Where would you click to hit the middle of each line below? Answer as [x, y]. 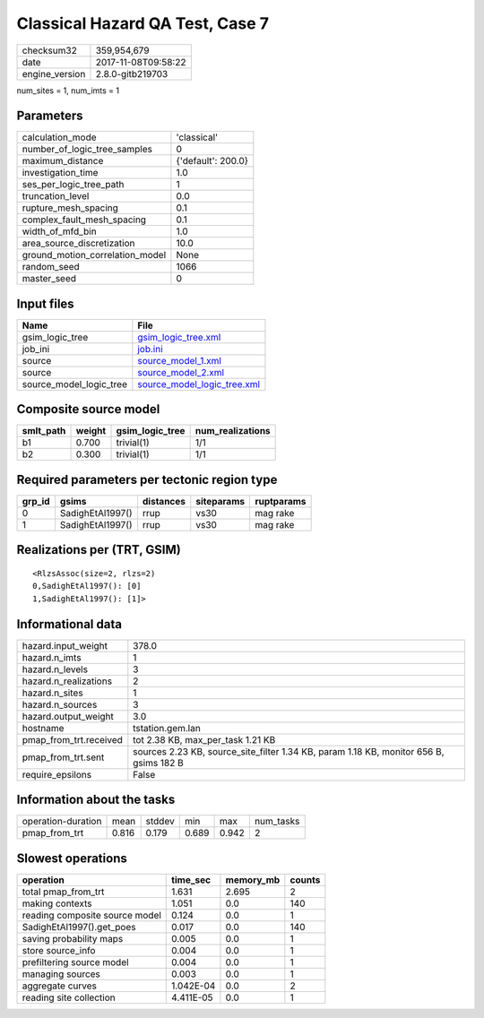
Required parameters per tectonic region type [147, 479]
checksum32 [50, 50]
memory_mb [253, 880]
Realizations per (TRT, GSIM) [99, 550]
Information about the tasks [96, 800]
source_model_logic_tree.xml [199, 384]
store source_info [59, 950]
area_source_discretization [78, 244]
